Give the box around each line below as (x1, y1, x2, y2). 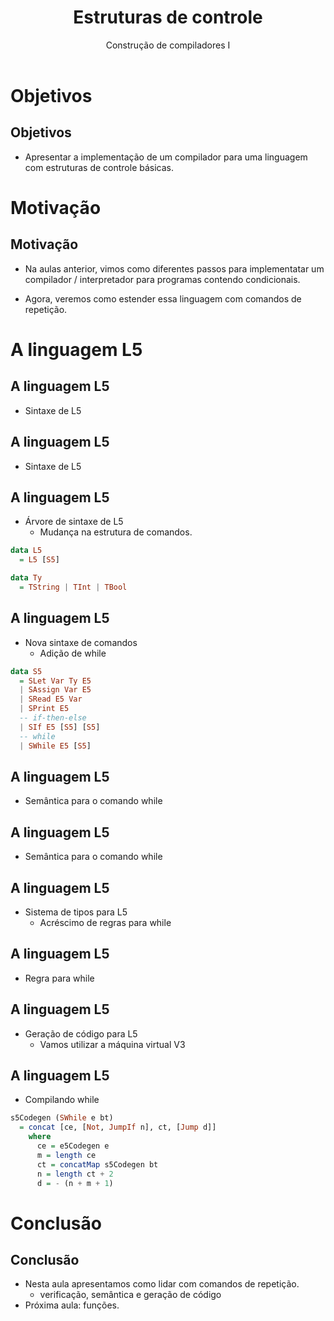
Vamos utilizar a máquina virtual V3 (39, 1038, 186, 1050)
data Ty (10, 573, 43, 583)
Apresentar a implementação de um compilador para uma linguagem (24, 151, 308, 163)
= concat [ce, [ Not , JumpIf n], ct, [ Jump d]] (19, 1122, 217, 1133)
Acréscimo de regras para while (39, 917, 172, 928)
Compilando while (24, 1094, 100, 1106)
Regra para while (24, 972, 95, 984)
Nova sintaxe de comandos (24, 636, 138, 648)
